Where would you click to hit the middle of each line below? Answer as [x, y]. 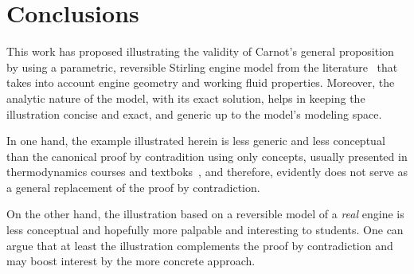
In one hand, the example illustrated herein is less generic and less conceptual [196, 141]
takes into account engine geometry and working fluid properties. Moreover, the [201, 82]
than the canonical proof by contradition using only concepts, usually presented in [207, 156]
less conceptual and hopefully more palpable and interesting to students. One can [205, 230]
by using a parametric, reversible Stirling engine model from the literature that [202, 67]
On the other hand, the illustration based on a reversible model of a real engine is [205, 214]
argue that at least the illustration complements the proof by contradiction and [200, 245]
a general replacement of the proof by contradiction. [133, 187]
